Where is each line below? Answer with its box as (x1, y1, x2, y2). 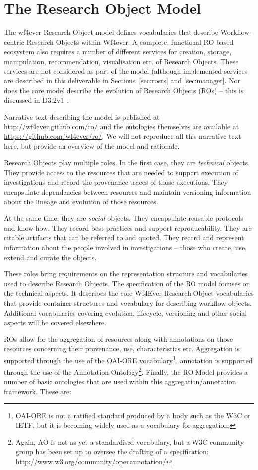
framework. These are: (4, 386, 71, 397)
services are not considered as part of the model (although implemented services (4, 66, 248, 76)
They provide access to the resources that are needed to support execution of (4, 167, 238, 177)
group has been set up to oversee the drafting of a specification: (15, 446, 209, 457)
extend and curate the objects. (4, 252, 97, 262)
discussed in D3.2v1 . (4, 95, 69, 105)
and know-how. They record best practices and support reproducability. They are (4, 222, 252, 233)
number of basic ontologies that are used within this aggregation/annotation (4, 376, 236, 387)
